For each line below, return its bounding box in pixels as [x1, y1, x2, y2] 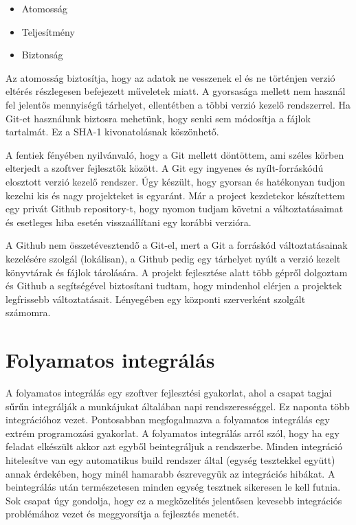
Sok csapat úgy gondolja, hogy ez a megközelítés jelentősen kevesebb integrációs [5, 493, 342, 507]
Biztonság [21, 47, 63, 62]
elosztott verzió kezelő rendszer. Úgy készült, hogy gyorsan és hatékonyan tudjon [5, 174, 346, 188]
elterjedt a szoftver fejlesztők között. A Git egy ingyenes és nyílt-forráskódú [5, 161, 324, 175]
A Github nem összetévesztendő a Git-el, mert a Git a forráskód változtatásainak [5, 238, 348, 252]
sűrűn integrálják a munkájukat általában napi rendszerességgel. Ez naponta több [5, 399, 350, 413]
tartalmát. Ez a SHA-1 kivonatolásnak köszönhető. [5, 124, 219, 139]
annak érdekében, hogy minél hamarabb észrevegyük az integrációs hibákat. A [5, 466, 335, 480]
